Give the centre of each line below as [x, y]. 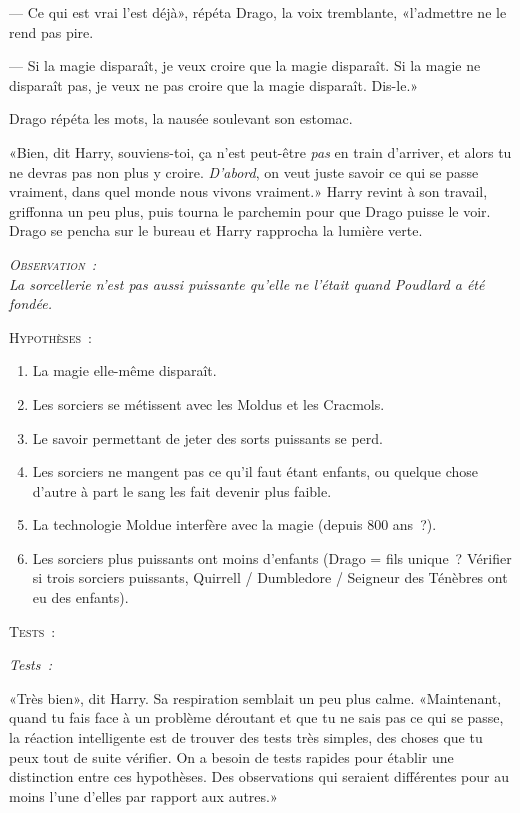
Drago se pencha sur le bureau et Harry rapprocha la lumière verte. [216, 230]
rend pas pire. [51, 31]
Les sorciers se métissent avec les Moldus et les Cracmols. [208, 403]
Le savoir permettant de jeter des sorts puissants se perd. [207, 437]
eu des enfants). [80, 597]
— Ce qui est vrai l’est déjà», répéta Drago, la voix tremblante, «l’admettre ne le [258, 12]
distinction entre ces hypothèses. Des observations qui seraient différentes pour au [259, 776]
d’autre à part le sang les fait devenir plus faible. [182, 490]
